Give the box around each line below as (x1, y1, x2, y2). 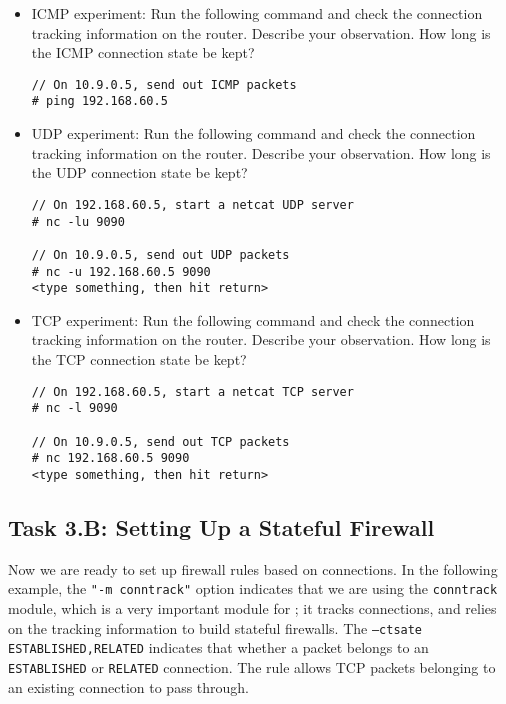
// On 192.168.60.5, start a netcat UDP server (31, 197, 354, 212)
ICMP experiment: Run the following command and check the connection (31, 3, 483, 23)
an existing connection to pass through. (8, 676, 250, 697)
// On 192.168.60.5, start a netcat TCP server (31, 384, 354, 399)
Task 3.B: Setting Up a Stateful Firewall (8, 511, 435, 542)
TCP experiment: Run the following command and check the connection (31, 309, 475, 330)
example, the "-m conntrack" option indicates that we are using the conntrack (8, 578, 498, 599)
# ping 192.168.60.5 (31, 94, 168, 109)
